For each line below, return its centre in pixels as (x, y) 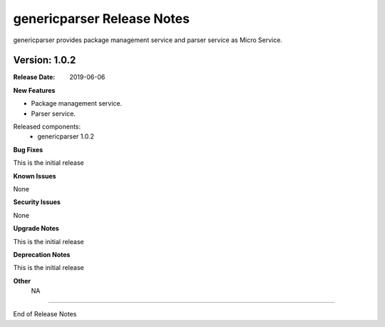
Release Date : (34, 77)
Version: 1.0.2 (45, 60)
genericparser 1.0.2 (66, 136)
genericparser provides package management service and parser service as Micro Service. (148, 40)
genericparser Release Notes (102, 19)
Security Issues (37, 202)
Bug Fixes (28, 149)
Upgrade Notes (36, 228)
